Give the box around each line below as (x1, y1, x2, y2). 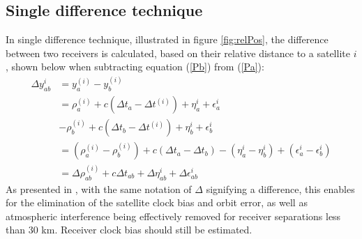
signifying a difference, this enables (206, 181, 355, 196)
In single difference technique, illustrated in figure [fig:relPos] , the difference (6, 32, 329, 47)
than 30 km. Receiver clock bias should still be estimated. (6, 222, 252, 237)
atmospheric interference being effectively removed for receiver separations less (6, 208, 341, 223)
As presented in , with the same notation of (6, 181, 192, 196)
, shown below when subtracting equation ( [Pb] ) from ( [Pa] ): (6, 59, 264, 74)
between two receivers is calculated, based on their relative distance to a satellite (6, 45, 350, 60)
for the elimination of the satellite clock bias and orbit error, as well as (6, 195, 308, 210)
